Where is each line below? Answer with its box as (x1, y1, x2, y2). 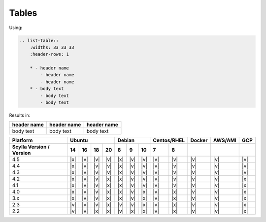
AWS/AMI (213, 137, 236, 144)
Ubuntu (69, 137, 88, 144)
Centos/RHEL (153, 137, 185, 144)
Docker (190, 137, 208, 144)
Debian (117, 137, 135, 144)
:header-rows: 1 (30, 52, 69, 57)
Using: (9, 25, 23, 31)
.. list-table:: (19, 37, 59, 43)
